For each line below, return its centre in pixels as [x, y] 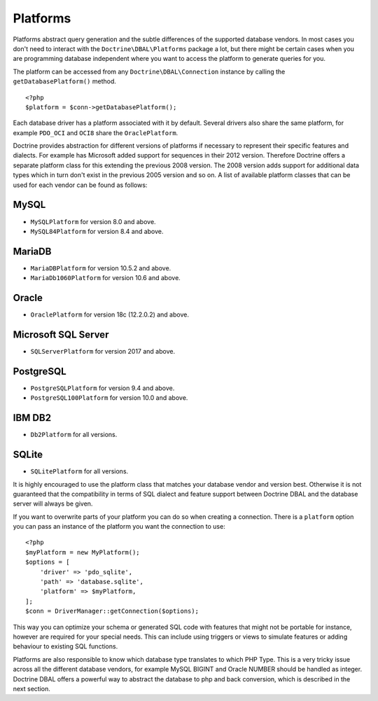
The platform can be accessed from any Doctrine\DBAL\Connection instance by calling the [149, 71]
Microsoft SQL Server [61, 334]
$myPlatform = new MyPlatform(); [83, 552]
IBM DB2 [32, 418]
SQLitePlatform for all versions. [79, 471]
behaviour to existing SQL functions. [65, 646]
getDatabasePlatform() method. [65, 81]
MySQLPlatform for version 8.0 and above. [93, 221]
